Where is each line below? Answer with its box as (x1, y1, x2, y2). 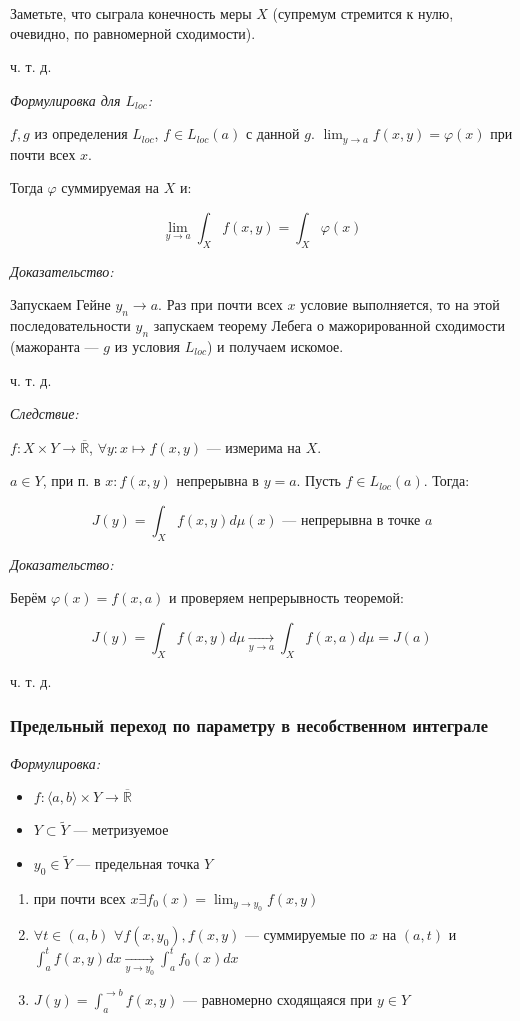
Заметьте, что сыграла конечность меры (10, 3, 252, 23)
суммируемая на (61, 177, 160, 198)
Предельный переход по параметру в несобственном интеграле (10, 713, 488, 738)
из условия (114, 336, 181, 356)
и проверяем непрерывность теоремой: (168, 587, 404, 608)
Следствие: (10, 403, 79, 424)
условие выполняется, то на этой (300, 294, 500, 315)
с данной (245, 123, 300, 144)
